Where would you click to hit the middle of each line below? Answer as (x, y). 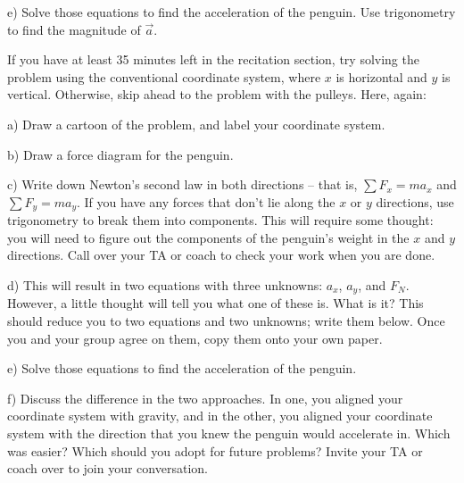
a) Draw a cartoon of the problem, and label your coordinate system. (196, 124)
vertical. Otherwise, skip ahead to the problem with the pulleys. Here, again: (217, 94)
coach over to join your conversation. (108, 468)
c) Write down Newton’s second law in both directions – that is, (182, 184)
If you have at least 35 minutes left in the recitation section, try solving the (213, 59)
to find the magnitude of (74, 29)
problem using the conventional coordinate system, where (164, 76)
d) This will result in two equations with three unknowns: (165, 284)
